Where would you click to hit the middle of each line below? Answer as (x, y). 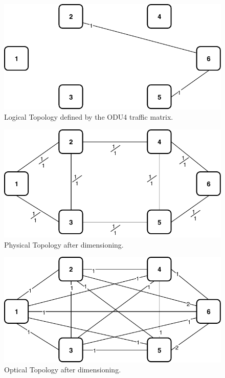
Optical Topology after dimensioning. (63, 370)
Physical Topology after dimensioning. (64, 244)
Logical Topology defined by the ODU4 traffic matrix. (89, 116)
